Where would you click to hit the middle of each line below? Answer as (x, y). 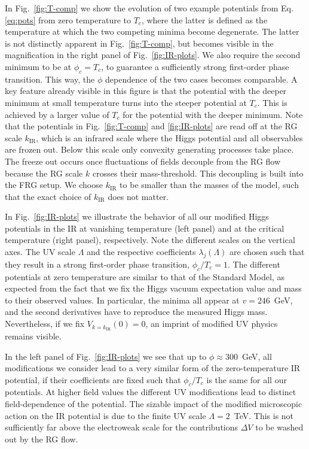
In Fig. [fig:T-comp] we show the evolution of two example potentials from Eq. (149, 8)
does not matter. (138, 196)
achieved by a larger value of (57, 114)
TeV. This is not (264, 415)
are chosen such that (267, 252)
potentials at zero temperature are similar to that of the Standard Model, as (145, 276)
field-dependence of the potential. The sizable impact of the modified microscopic (154, 404)
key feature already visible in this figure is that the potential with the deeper (146, 91)
